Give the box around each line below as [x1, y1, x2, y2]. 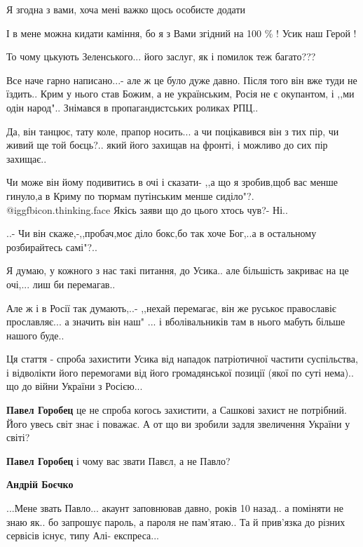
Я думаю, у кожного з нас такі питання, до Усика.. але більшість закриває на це [6, 263, 349, 278]
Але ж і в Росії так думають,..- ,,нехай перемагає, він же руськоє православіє [6, 300, 336, 315]
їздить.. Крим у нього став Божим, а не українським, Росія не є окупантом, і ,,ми [6, 86, 355, 101]
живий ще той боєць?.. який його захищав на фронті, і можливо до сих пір [6, 137, 328, 152]
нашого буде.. [6, 327, 64, 342]
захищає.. [6, 151, 47, 166]
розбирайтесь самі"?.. [6, 239, 97, 254]
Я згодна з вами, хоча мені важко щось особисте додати [6, 2, 246, 16]
